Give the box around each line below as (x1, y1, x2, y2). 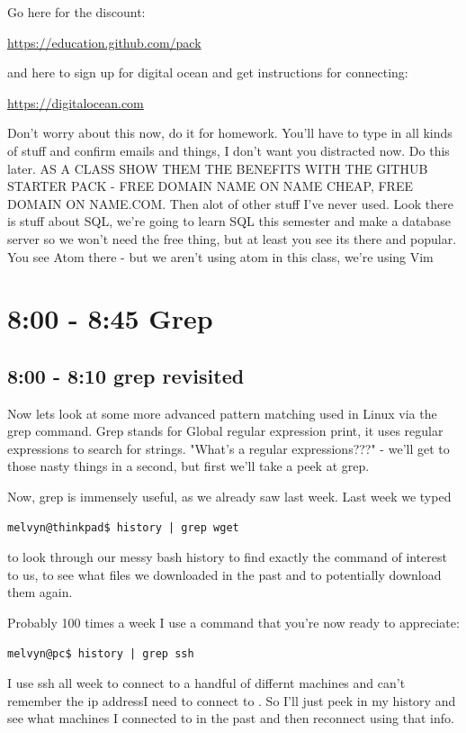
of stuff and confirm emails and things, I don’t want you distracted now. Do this (7, 140, 450, 159)
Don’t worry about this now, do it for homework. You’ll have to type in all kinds (7, 123, 453, 142)
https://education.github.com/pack (7, 32, 202, 51)
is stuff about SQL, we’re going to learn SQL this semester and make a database (7, 212, 451, 231)
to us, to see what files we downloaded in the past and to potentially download (7, 565, 442, 584)
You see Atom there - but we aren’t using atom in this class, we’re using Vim (7, 247, 434, 266)
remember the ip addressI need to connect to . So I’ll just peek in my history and (7, 691, 456, 710)
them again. (7, 583, 73, 602)
